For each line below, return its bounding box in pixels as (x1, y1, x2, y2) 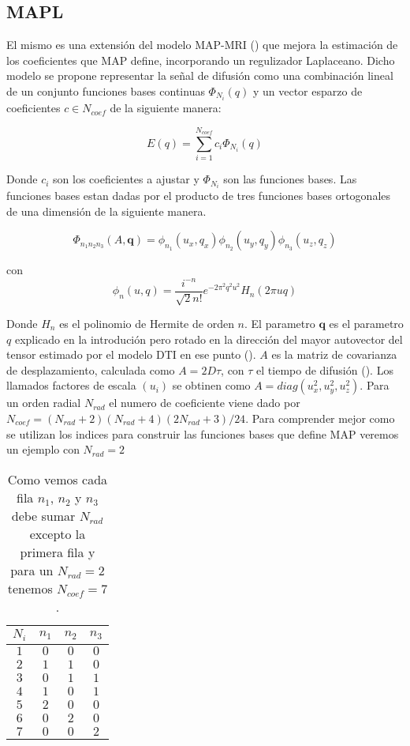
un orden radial (6, 394, 81, 411)
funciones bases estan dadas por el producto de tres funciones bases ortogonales (6, 187, 391, 204)
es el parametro (329, 315, 404, 332)
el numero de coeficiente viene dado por (109, 394, 300, 411)
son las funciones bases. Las (223, 171, 357, 187)
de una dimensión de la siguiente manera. (6, 202, 207, 219)
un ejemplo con (6, 441, 80, 458)
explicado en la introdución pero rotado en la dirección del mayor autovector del (14, 330, 403, 347)
